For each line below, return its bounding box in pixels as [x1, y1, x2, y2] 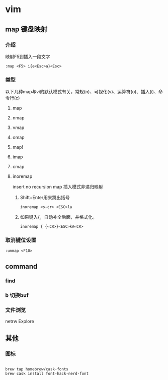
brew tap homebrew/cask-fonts [5, 366, 69, 371]
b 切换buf [5, 291, 29, 298]
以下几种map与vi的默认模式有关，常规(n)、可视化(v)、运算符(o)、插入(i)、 [5, 89, 158, 95]
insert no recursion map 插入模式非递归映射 [12, 184, 103, 190]
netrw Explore [5, 319, 34, 324]
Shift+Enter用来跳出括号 [20, 195, 70, 201]
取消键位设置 [5, 237, 37, 244]
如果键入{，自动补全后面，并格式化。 [20, 214, 97, 220]
